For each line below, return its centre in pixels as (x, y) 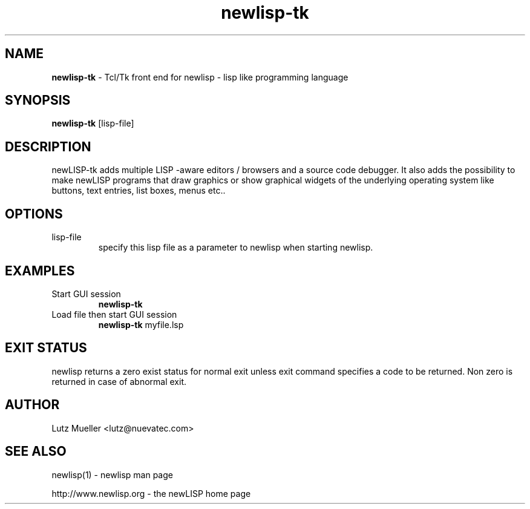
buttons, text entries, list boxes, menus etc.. (139, 191)
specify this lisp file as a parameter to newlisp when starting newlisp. (236, 248)
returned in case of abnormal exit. (119, 381)
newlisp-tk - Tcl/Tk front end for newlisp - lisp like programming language (200, 77)
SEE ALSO (36, 452)
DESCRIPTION (48, 146)
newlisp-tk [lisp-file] (93, 123)
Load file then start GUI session (114, 314)
